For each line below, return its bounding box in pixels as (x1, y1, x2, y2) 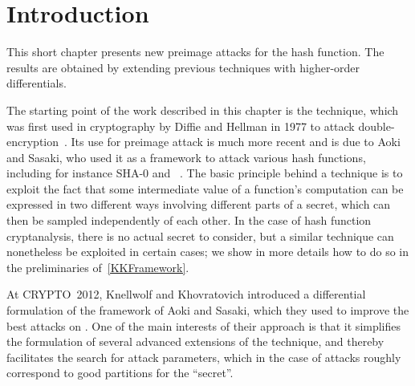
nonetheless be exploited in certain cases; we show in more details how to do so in (6, 243, 409, 260)
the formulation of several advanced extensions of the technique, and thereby (6, 333, 384, 350)
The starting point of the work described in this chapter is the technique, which (6, 101, 399, 118)
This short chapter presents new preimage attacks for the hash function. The (6, 43, 384, 60)
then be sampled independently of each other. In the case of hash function (6, 212, 372, 229)
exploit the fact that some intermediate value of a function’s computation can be (6, 180, 404, 197)
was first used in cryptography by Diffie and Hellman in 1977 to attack (6, 117, 355, 134)
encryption (6, 133, 59, 150)
